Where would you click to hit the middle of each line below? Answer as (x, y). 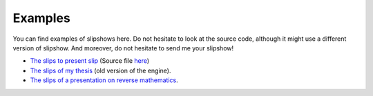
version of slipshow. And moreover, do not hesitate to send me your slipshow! (123, 48)
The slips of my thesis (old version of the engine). (101, 70)
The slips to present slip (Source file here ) (90, 61)
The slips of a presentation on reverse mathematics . (104, 80)
